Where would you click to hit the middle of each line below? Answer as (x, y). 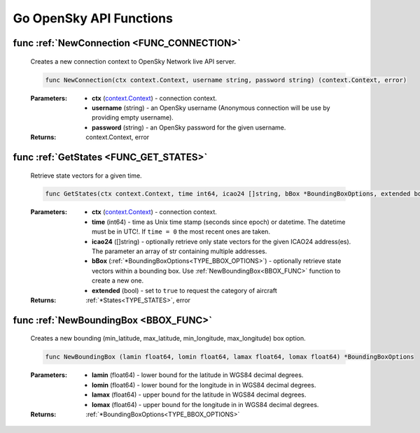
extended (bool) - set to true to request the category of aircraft (185, 290)
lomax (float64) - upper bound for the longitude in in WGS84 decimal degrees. (205, 404)
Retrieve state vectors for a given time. (86, 176)
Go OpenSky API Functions (93, 18)
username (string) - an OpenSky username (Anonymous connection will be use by (211, 108)
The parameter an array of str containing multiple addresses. (180, 251)
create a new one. (118, 281)
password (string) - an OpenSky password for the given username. (189, 127)
